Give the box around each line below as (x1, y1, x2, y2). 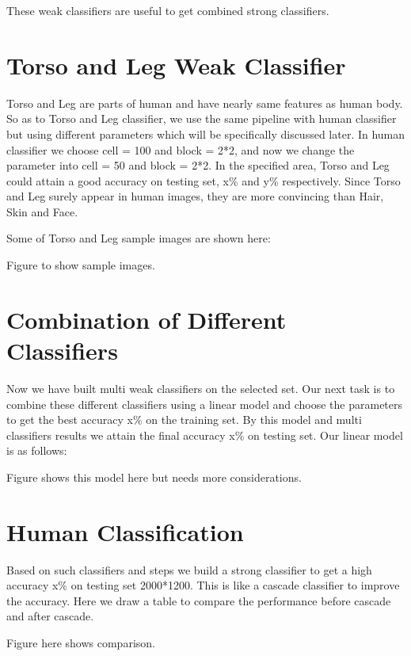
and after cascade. (6, 608, 94, 624)
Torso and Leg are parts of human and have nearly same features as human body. (6, 94, 403, 111)
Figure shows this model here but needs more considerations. (6, 468, 302, 485)
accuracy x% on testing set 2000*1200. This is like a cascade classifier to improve (6, 577, 400, 593)
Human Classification (6, 515, 244, 547)
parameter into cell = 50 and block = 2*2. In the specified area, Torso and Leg (6, 157, 390, 174)
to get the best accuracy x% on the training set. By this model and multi (6, 411, 362, 428)
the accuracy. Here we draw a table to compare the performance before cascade (6, 592, 391, 608)
